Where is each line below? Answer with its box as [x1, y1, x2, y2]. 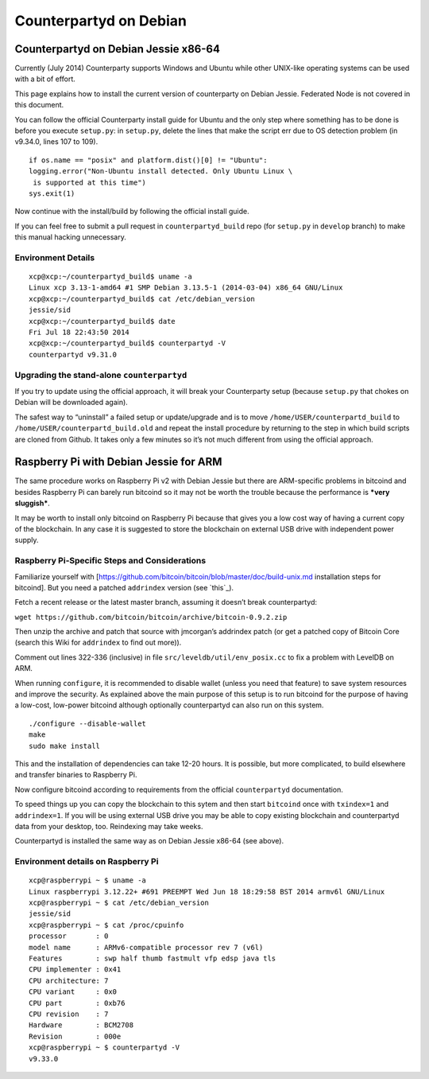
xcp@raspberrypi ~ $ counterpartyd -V [29, 1043, 180, 1052]
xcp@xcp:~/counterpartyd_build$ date [29, 317, 176, 325]
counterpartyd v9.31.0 [29, 350, 118, 359]
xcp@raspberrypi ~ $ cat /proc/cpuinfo [29, 920, 184, 929]
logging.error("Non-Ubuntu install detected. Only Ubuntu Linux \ [29, 167, 293, 176]
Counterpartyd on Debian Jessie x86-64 [14, 42, 220, 56]
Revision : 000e [29, 1031, 122, 1041]
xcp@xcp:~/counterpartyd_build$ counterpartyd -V [29, 339, 226, 348]
